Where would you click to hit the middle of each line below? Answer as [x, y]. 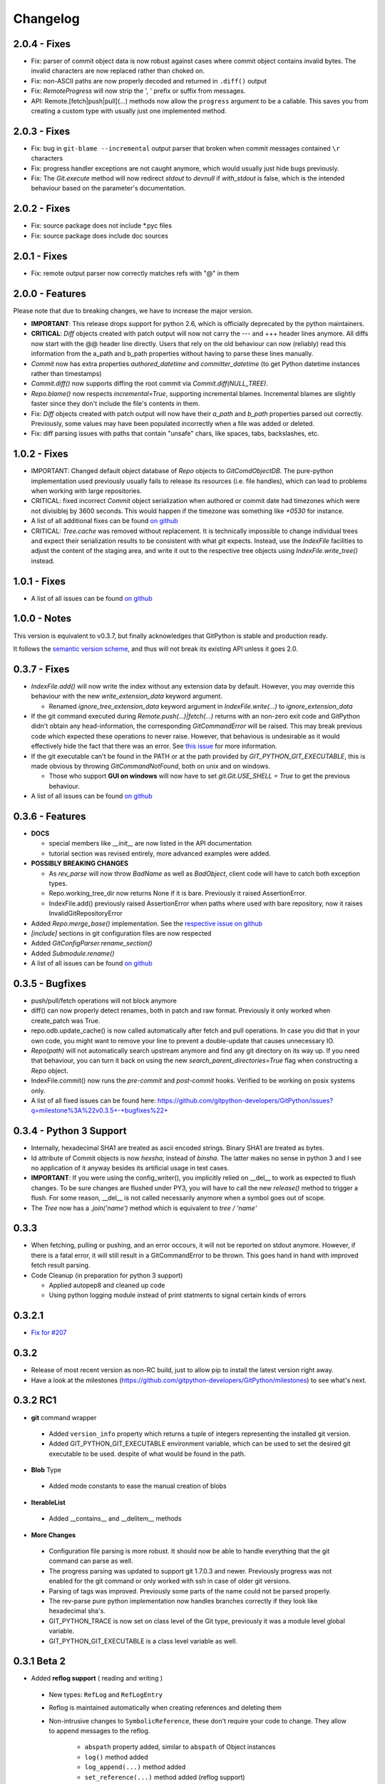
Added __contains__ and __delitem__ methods [115, 1519]
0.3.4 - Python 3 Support [70, 1131]
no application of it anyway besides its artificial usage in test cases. [130, 1167]
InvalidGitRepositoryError [86, 913]
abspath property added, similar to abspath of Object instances [180, 1747]
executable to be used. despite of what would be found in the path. [147, 1454]
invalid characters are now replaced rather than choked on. [118, 71]
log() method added [117, 1757]
